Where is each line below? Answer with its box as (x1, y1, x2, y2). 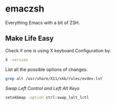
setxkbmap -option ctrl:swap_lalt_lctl (5, 95, 89, 100)
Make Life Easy (5, 34, 54, 43)
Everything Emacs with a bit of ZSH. (5, 20, 80, 26)
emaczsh (5, 3, 44, 15)
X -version (5, 57, 28, 62)
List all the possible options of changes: (5, 66, 88, 72)
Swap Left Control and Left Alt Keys (5, 85, 80, 91)
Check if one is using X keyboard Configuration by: (5, 47, 111, 53)
